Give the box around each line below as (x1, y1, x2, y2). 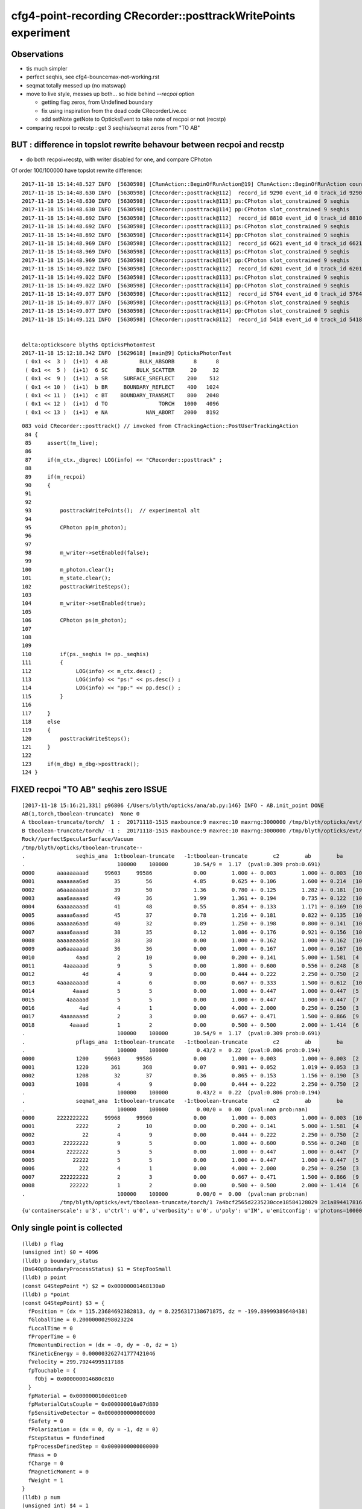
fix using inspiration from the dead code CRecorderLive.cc (41, 107, 187, 114)
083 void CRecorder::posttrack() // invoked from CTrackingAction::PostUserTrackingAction (22, 423, 299, 430)
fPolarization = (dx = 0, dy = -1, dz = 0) (28, 1426, 159, 1433)
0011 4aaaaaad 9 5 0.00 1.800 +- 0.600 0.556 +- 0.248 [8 (22, 963, 359, 969)
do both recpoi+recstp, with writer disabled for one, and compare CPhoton (26, 156, 212, 163)
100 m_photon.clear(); (22, 566, 115, 573)
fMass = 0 (28, 1452, 57, 1458)
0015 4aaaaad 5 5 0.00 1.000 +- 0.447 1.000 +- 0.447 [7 (22, 996, 359, 1003)
